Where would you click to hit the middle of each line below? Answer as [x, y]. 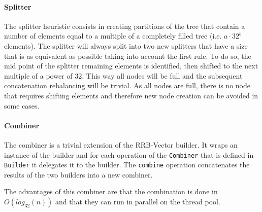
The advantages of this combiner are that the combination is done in [111, 191]
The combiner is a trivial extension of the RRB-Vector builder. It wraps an [121, 144]
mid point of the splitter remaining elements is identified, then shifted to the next [131, 66]
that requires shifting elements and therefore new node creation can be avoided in [131, 95]
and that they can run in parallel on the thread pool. [138, 202]
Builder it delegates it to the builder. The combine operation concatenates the [127, 165]
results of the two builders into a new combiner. [78, 174]
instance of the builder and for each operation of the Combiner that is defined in [129, 154]
